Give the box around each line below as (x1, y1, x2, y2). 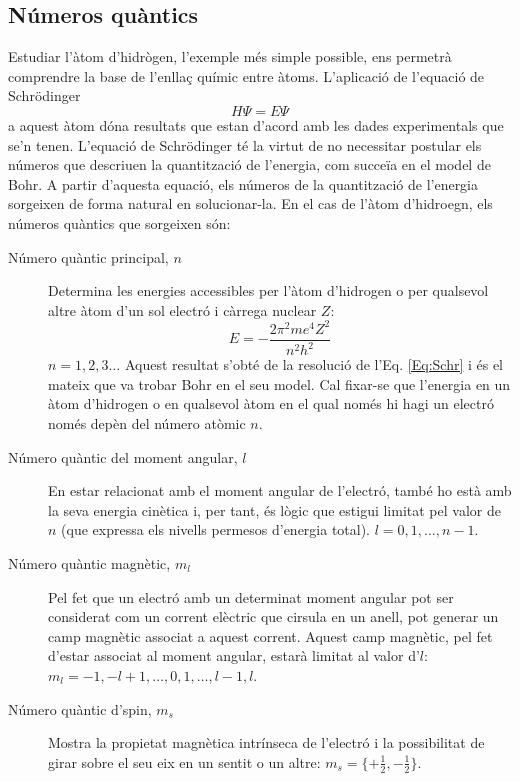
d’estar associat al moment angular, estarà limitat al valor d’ (48, 645, 420, 666)
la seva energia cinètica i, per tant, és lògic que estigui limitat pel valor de (48, 499, 501, 520)
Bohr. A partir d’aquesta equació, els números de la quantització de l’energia (8, 173, 479, 194)
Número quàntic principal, (8, 246, 169, 267)
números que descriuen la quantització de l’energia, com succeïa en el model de (8, 154, 491, 175)
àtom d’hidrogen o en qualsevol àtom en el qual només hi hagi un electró (48, 393, 494, 414)
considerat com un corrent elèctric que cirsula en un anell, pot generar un (48, 606, 499, 627)
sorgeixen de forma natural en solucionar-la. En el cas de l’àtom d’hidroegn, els (8, 193, 493, 214)
